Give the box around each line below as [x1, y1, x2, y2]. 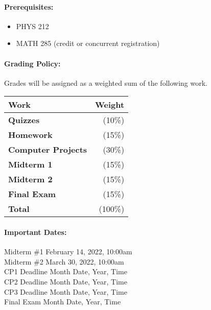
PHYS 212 [16, 20, 49, 31]
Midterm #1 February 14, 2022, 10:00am [4, 246, 132, 257]
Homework [8, 129, 53, 141]
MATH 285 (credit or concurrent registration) [16, 38, 160, 49]
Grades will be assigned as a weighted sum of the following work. [4, 77, 207, 88]
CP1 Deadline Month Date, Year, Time [4, 266, 127, 277]
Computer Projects [8, 144, 87, 156]
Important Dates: [4, 226, 67, 237]
